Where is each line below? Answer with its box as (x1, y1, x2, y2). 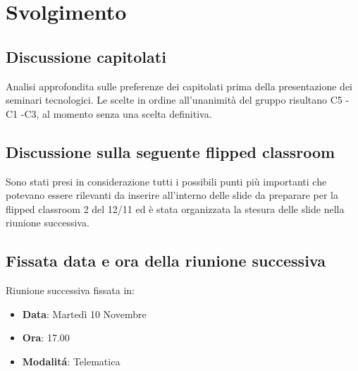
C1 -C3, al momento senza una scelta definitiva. (6, 106, 212, 121)
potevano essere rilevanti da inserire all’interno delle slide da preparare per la (6, 188, 338, 202)
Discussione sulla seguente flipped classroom (6, 140, 335, 162)
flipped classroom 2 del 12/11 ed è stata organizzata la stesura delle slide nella (6, 201, 345, 216)
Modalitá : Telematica (22, 353, 121, 368)
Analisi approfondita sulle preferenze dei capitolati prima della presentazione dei (6, 78, 353, 93)
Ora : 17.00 (22, 330, 70, 345)
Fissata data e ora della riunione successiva (6, 250, 326, 272)
